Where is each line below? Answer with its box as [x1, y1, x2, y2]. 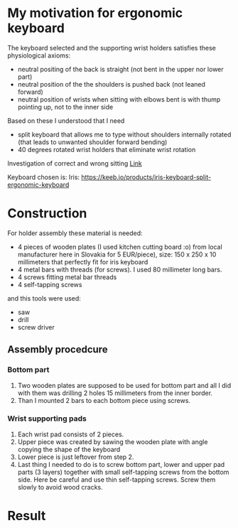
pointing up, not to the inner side [17, 102, 114, 111]
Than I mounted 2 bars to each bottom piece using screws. [17, 396, 190, 404]
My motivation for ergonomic [7, 5, 183, 21]
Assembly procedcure [7, 343, 108, 356]
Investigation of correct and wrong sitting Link [7, 158, 142, 168]
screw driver [17, 323, 55, 331]
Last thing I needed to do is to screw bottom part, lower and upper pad [17, 460, 225, 468]
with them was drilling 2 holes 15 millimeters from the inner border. [17, 389, 213, 397]
